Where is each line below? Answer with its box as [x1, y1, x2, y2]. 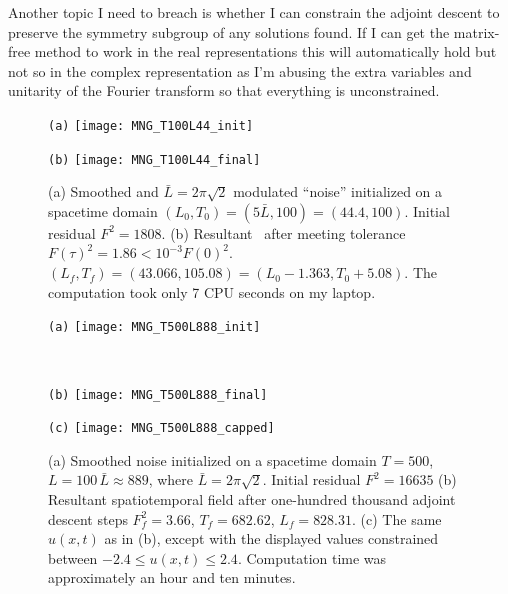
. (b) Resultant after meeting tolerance [161, 222, 406, 243]
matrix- [453, 21, 500, 42]
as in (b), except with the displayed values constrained [104, 528, 439, 549]
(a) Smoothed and [48, 181, 159, 202]
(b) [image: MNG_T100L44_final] [48, 152, 261, 167]
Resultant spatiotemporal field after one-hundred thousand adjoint [48, 489, 456, 509]
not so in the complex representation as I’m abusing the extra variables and [8, 60, 472, 81]
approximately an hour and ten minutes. [48, 567, 296, 588]
